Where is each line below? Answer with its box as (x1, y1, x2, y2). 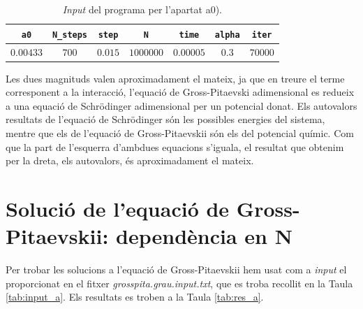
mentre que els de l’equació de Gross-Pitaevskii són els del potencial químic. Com (6, 125, 354, 140)
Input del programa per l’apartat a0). (62, 2, 223, 16)
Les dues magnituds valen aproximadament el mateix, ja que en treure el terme (6, 71, 345, 85)
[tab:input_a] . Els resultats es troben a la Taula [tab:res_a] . (6, 289, 264, 304)
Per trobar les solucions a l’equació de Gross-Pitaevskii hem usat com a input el (6, 262, 347, 277)
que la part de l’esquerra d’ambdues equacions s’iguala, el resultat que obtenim (6, 139, 344, 154)
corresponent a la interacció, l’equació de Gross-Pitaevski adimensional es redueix (6, 85, 355, 99)
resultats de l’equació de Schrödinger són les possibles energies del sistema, (6, 112, 325, 127)
